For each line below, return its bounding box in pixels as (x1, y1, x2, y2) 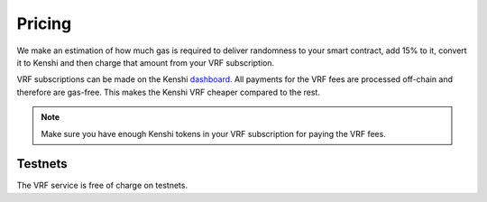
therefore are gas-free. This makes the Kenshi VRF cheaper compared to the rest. (16, 87, 320, 97)
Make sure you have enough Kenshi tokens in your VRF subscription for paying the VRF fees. (41, 128, 387, 139)
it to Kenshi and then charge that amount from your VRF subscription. (16, 57, 275, 68)
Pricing (16, 14, 72, 33)
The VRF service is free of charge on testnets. (16, 180, 188, 191)
